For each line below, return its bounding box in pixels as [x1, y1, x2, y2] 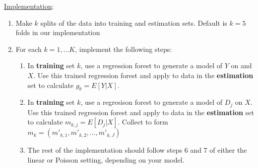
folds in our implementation [15, 27, 100, 38]
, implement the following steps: [75, 43, 172, 54]
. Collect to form [118, 117, 168, 127]
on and [231, 60, 252, 71]
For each [15, 43, 42, 54]
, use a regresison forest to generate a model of [80, 97, 222, 107]
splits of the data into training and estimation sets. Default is [40, 17, 227, 28]
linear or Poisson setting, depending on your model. [27, 155, 185, 165]
